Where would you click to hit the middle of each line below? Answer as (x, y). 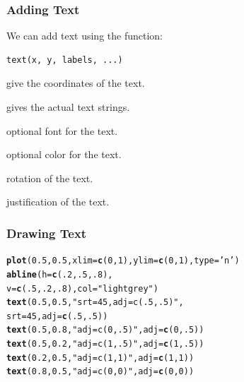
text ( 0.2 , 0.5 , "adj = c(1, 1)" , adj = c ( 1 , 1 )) (100, 358)
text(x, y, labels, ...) (65, 60)
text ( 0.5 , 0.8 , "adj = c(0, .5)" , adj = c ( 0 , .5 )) (105, 330)
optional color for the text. (64, 154)
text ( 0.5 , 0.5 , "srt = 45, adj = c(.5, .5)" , (95, 303)
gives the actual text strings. (68, 107)
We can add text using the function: (85, 36)
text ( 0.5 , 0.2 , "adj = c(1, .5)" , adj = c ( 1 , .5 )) (105, 344)
